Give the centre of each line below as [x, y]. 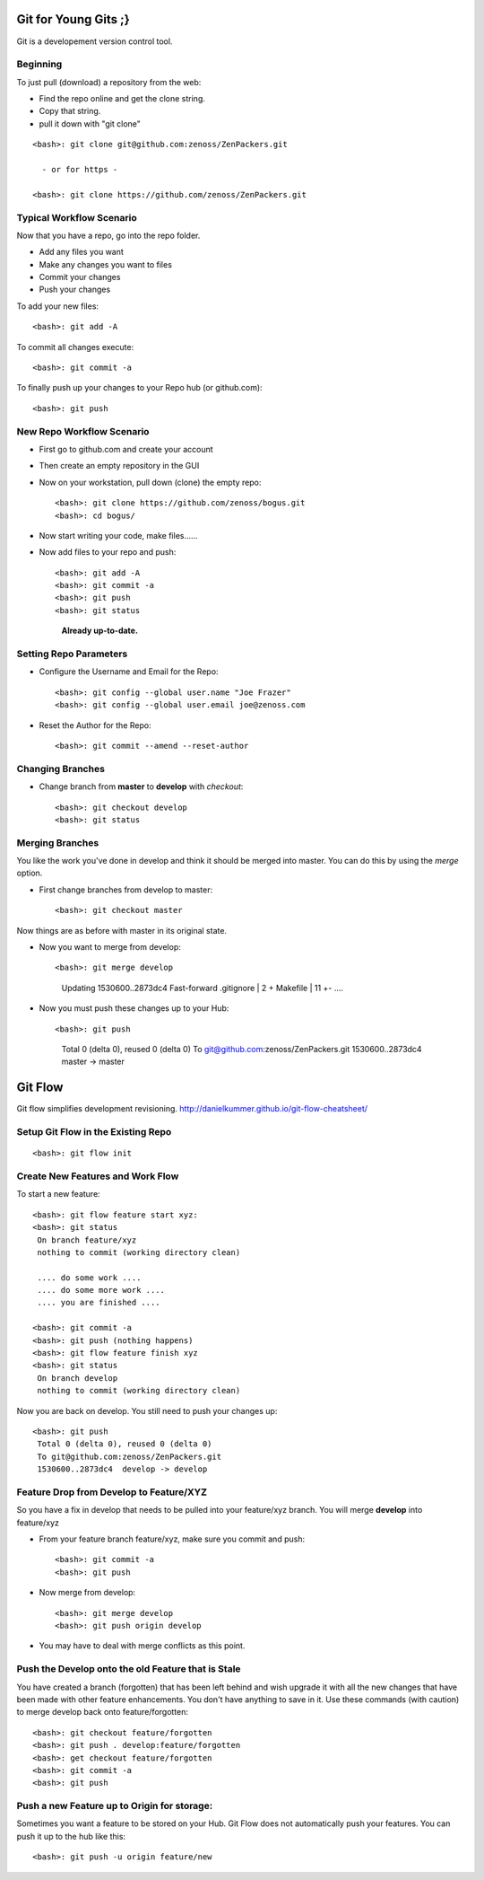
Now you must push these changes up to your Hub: [134, 1008]
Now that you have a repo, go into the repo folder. [108, 235]
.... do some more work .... [101, 1290]
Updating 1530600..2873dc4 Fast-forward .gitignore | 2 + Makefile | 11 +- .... [203, 988]
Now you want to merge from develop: [110, 946]
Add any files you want [82, 252]
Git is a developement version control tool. [95, 41]
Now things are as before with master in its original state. [122, 930]
